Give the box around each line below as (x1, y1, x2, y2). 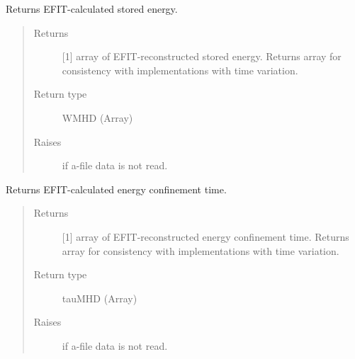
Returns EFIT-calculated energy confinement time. (6, 181, 227, 196)
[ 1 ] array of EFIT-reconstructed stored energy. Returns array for (62, 49, 342, 64)
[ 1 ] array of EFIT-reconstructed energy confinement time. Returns (62, 229, 349, 244)
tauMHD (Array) (62, 290, 137, 305)
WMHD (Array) (62, 110, 133, 125)
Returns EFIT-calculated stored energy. (6, 1, 178, 16)
